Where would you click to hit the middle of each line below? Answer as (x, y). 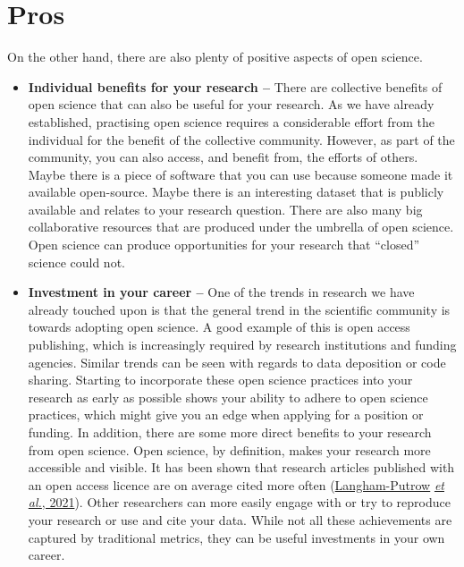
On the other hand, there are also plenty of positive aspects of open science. (215, 57)
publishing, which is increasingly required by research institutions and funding (242, 345)
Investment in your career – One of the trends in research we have (221, 292)
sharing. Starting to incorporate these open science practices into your (220, 380)
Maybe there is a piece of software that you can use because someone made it (240, 174)
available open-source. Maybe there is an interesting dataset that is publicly (236, 192)
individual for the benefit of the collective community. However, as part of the (241, 139)
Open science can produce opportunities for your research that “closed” (224, 245)
